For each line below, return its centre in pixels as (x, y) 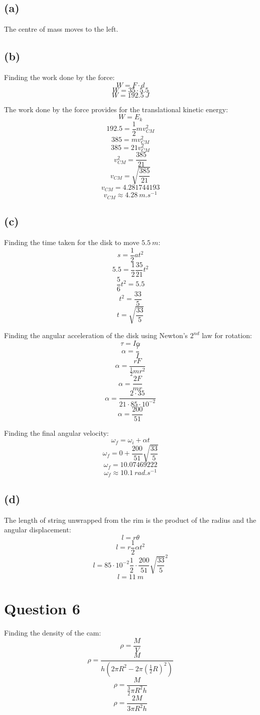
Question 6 (42, 609)
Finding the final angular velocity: (56, 432)
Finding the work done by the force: (59, 77)
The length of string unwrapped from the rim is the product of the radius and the (130, 520)
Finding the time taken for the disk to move (72, 242)
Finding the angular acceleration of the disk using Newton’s (96, 335)
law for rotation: (227, 335)
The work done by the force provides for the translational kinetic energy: (116, 109)
